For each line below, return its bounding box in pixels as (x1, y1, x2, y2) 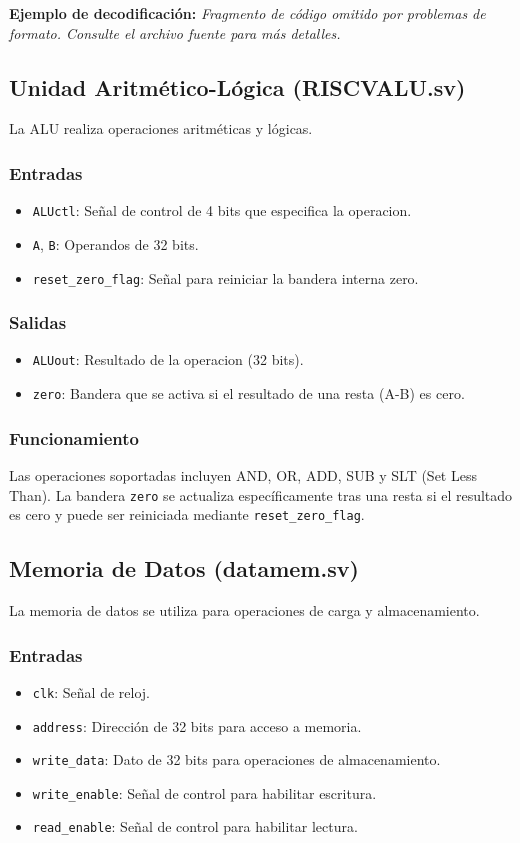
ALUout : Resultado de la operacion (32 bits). (32, 349, 304, 370)
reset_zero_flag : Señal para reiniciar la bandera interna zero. (32, 267, 419, 288)
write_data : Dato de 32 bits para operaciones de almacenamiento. (32, 749, 441, 770)
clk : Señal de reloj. (32, 681, 150, 702)
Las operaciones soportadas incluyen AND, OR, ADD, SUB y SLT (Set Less (9, 464, 477, 485)
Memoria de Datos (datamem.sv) (9, 553, 359, 584)
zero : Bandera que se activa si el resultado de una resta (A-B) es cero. (32, 383, 465, 404)
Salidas (9, 310, 67, 335)
